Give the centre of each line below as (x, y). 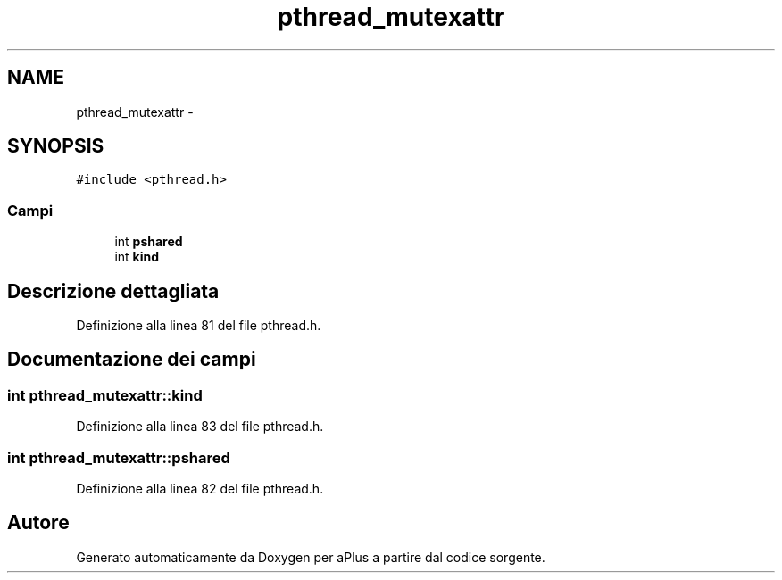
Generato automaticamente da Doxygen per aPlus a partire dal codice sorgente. (311, 557)
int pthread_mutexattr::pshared (119, 457)
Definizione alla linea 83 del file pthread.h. (200, 427)
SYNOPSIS (56, 146)
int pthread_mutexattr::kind (105, 395)
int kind (137, 257)
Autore (38, 523)
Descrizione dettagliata (113, 291)
